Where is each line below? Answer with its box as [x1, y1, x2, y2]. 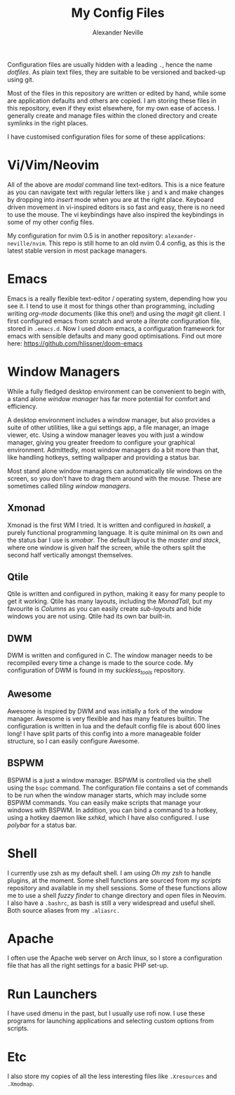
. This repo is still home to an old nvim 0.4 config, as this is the [44, 239, 226, 247]
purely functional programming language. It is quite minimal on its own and [7, 528, 223, 536]
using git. [7, 75, 34, 84]
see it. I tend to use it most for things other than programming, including [7, 301, 215, 310]
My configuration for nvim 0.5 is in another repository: [7, 231, 163, 240]
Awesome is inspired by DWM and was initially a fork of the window [7, 707, 203, 715]
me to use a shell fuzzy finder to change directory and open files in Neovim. [7, 891, 227, 899]
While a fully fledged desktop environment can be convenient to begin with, [7, 387, 227, 395]
